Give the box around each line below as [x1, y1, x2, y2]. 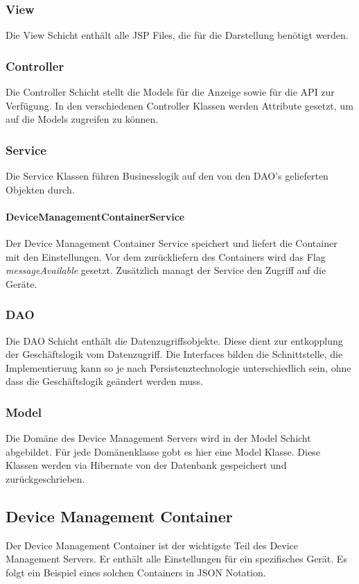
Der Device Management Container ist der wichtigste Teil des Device [6, 538, 299, 552]
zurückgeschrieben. [6, 471, 85, 486]
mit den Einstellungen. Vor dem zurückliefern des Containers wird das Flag [6, 249, 326, 264]
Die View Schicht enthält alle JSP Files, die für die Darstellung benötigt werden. [6, 28, 349, 42]
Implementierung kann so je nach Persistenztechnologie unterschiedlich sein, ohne [6, 360, 351, 375]
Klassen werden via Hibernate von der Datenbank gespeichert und [6, 458, 287, 472]
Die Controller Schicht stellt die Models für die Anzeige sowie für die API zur [6, 85, 335, 99]
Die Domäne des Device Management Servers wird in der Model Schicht [6, 431, 311, 445]
